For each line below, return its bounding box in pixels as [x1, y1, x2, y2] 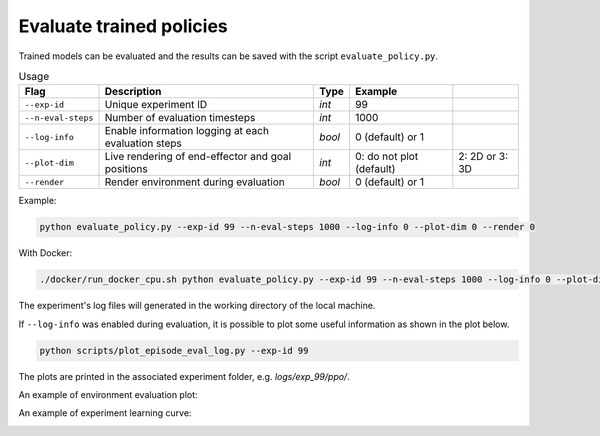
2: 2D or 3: [458, 150, 509, 164]
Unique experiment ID [104, 98, 208, 112]
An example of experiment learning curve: [18, 407, 192, 419]
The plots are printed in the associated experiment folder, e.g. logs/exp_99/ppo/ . [18, 370, 350, 382]
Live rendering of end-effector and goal [104, 150, 292, 164]
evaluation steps [104, 136, 182, 150]
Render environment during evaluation [104, 175, 285, 189]
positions [104, 162, 149, 176]
